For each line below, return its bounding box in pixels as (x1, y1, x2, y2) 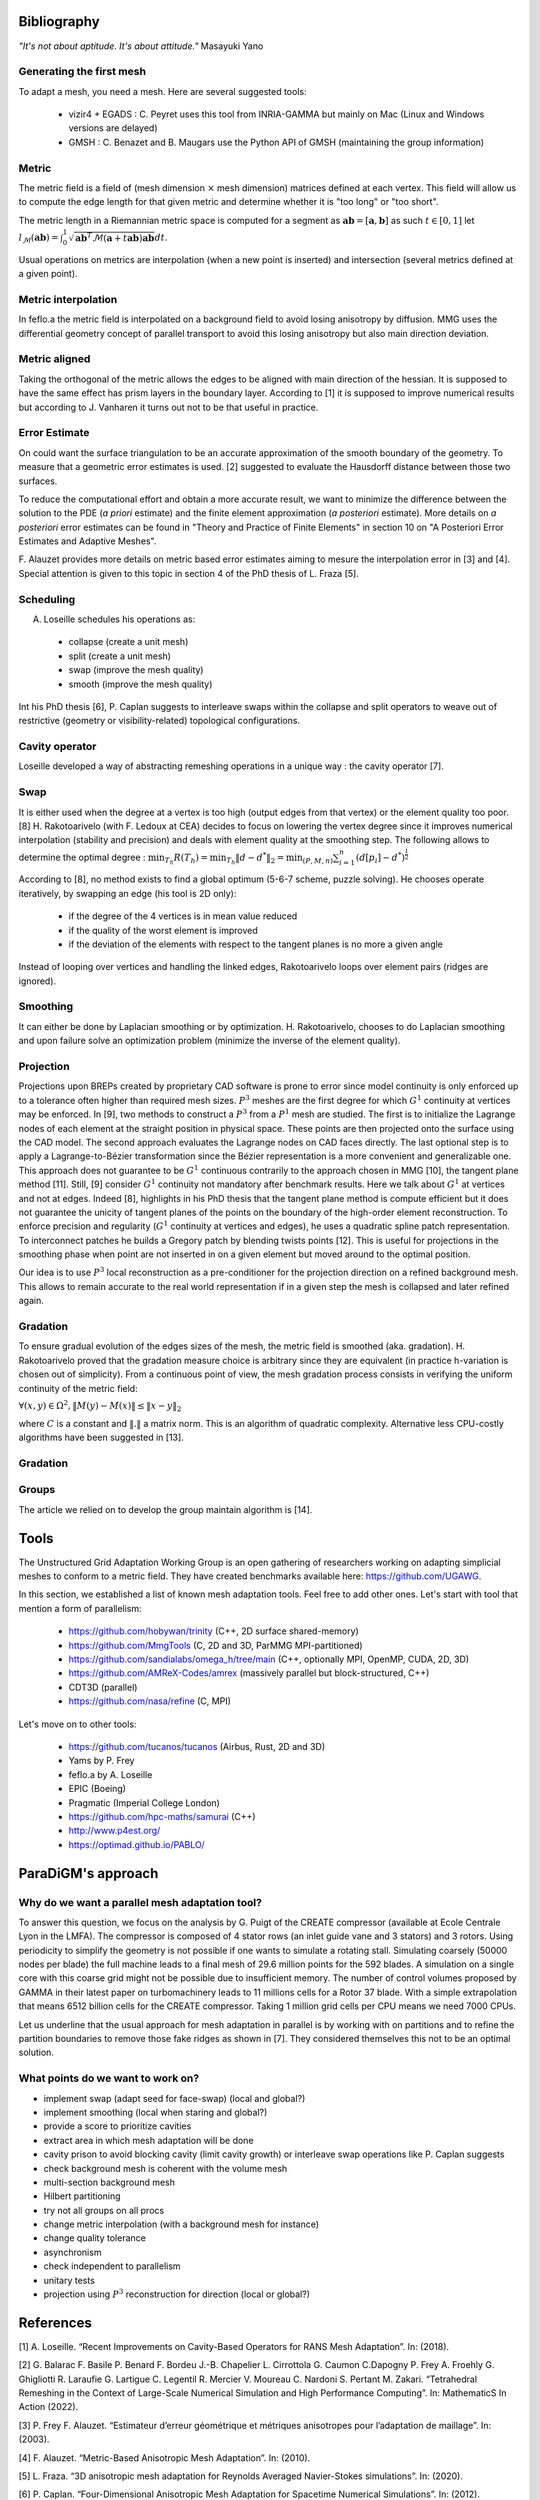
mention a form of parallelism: (18, 1602, 142, 1614)
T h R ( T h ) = (164, 851, 209, 867)
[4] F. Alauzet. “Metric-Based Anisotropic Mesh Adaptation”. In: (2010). (18, 2451, 311, 2464)
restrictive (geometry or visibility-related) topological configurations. (18, 715, 300, 727)
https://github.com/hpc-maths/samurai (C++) (68, 1810, 256, 1822)
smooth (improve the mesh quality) (68, 678, 213, 690)
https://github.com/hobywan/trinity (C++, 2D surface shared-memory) (68, 1625, 359, 1637)
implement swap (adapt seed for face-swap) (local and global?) (43, 2092, 306, 2104)
